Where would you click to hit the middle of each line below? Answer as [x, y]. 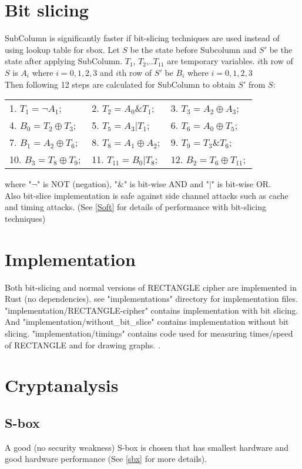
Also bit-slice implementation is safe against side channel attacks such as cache [147, 195]
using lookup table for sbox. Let [62, 49]
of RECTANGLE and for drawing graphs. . [83, 345]
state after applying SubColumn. [64, 61]
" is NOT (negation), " [77, 184]
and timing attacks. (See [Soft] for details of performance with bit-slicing [135, 207]
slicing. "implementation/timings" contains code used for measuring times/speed [149, 333]
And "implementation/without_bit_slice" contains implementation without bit [147, 322]
